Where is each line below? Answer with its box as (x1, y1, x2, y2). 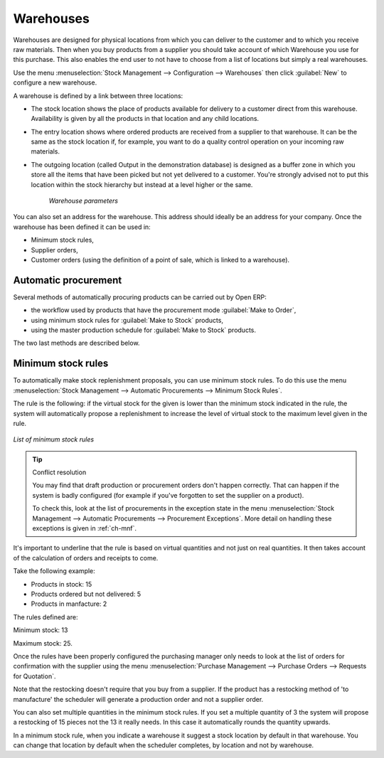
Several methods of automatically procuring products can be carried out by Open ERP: (13, 292, 267, 301)
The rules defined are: (13, 612, 78, 621)
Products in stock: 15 (31, 580, 92, 588)
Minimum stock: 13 (13, 626, 68, 634)
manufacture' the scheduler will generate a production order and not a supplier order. (13, 695, 264, 703)
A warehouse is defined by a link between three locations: (13, 91, 183, 100)
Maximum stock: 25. (13, 639, 73, 647)
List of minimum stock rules (13, 435, 95, 444)
